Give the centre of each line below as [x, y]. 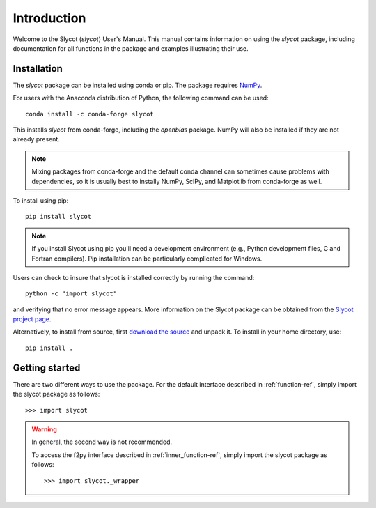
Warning [44, 429]
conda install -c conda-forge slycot [90, 114]
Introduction [49, 18]
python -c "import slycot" [71, 294]
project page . [32, 319]
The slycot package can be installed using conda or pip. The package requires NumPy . [138, 85]
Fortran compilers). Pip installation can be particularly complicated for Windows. [147, 259]
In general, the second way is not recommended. [102, 442]
